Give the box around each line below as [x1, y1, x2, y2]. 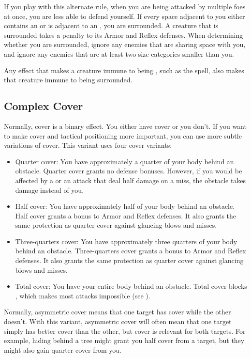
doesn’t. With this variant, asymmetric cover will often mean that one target [4, 316, 232, 327]
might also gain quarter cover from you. [4, 344, 121, 355]
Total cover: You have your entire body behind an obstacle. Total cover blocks [15, 281, 247, 291]
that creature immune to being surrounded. [4, 75, 133, 85]
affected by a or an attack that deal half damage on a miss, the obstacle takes [15, 175, 246, 185]
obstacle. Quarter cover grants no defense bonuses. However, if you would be [15, 166, 242, 176]
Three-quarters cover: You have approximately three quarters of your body [15, 236, 237, 246]
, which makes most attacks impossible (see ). [15, 290, 150, 300]
